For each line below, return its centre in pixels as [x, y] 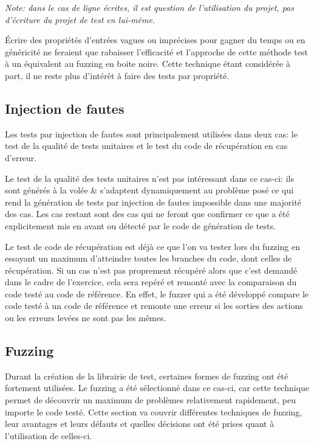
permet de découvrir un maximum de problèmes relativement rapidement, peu [151, 400]
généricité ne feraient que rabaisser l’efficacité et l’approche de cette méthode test [156, 51]
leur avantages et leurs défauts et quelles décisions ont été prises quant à [140, 424]
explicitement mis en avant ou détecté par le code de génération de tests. [140, 225]
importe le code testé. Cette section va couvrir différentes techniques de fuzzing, [154, 411]
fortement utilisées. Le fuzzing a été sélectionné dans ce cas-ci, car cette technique [157, 388]
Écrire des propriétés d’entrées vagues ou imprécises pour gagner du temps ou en [155, 40]
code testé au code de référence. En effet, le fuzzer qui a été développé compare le [157, 293]
